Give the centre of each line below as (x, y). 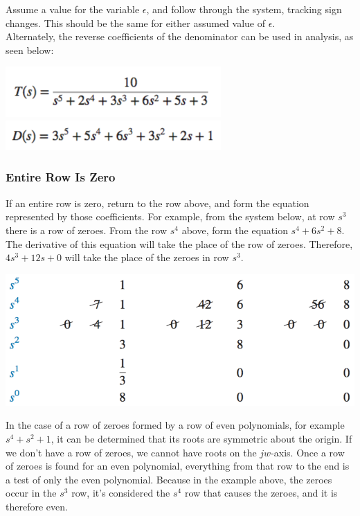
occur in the (31, 493)
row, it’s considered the (121, 493)
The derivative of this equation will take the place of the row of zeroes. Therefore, (179, 243)
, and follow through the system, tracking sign (244, 9)
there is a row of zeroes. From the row (87, 230)
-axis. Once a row (308, 452)
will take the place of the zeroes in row (147, 257)
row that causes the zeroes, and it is (261, 493)
